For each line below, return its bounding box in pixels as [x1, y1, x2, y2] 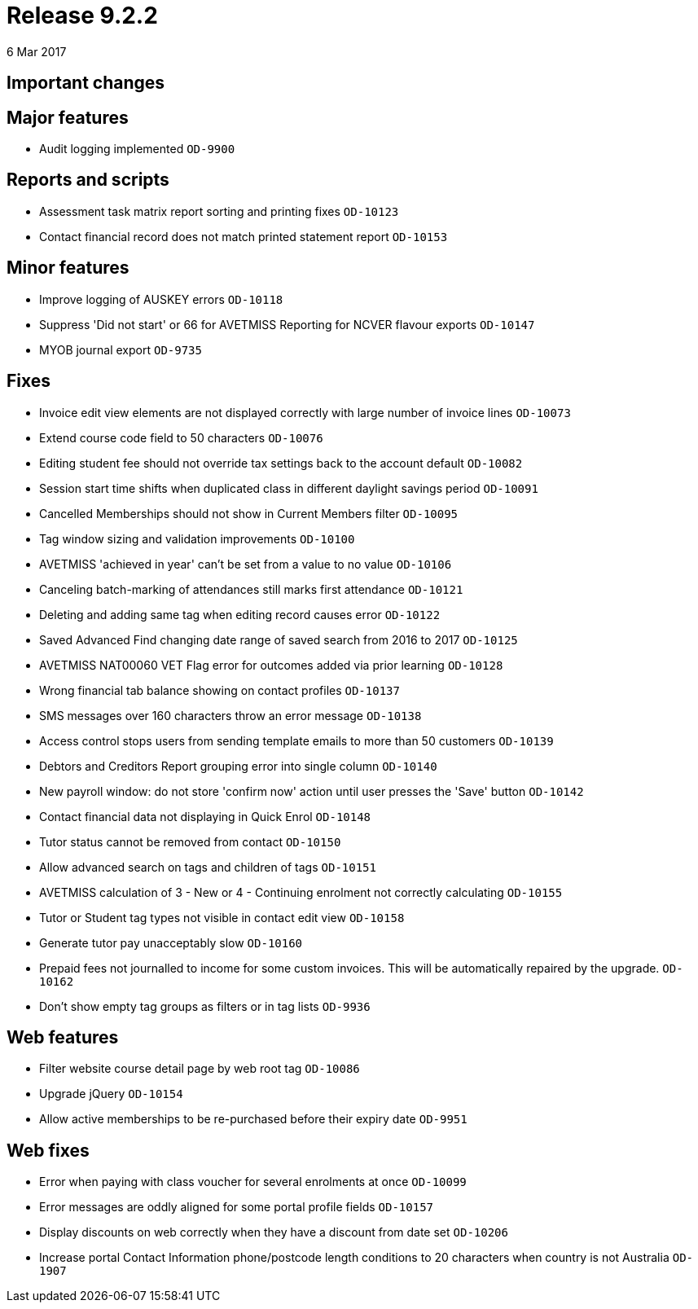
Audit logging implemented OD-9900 [39, 142, 235, 156]
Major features [7, 107, 129, 128]
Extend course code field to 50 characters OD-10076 [39, 430, 323, 445]
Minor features [7, 257, 130, 279]
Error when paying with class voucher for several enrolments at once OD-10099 [39, 1175, 467, 1189]
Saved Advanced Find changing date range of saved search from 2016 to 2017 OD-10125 [39, 632, 518, 647]
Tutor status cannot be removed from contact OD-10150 [39, 834, 341, 849]
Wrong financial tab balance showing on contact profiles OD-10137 [39, 683, 400, 697]
